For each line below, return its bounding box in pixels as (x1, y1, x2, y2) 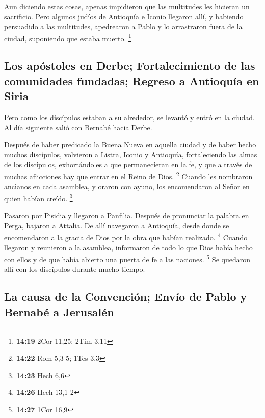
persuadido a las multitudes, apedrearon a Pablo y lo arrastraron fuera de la (4, 21, 243, 32)
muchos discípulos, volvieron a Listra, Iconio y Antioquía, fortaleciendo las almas (4, 149, 257, 159)
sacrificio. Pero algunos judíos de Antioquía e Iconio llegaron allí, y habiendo (4, 11, 244, 21)
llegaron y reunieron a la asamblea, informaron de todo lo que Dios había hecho (4, 242, 253, 252)
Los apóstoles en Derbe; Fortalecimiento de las (4, 58, 255, 74)
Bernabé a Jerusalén (4, 304, 114, 319)
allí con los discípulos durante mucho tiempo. (4, 264, 145, 274)
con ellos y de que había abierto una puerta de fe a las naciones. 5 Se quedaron (4, 252, 250, 264)
